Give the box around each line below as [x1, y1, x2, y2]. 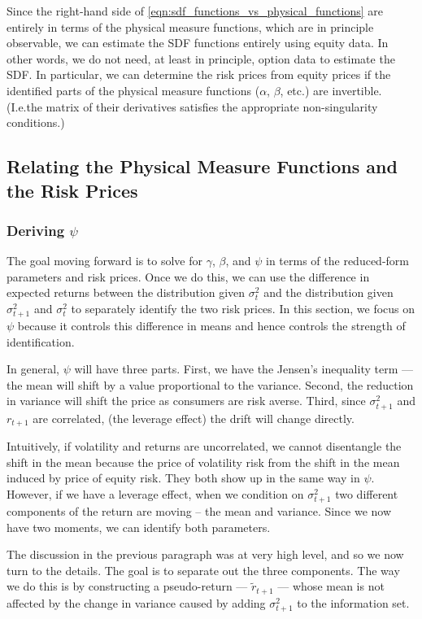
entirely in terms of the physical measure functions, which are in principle [7, 18, 374, 35]
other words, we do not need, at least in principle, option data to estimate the [7, 50, 395, 67]
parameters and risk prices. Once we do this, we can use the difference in [7, 268, 370, 285]
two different [335, 485, 398, 502]
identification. [7, 333, 75, 350]
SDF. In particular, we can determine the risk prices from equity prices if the [7, 66, 391, 83]
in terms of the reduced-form [266, 252, 409, 269]
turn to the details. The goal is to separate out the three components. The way [7, 561, 400, 578]
